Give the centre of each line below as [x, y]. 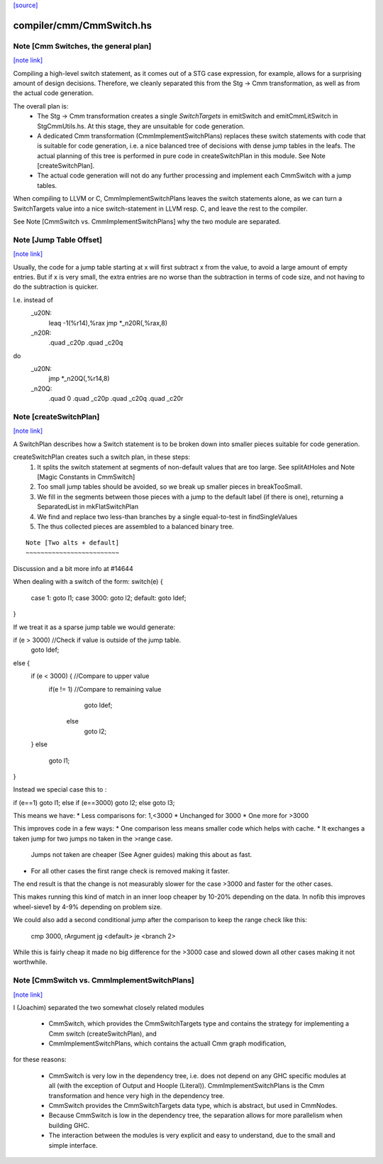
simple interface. [73, 1145]
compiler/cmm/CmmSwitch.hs [83, 25]
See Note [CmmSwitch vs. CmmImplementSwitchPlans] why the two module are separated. [147, 222]
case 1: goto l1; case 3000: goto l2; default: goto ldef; [109, 598]
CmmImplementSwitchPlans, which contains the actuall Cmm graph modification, [167, 1043]
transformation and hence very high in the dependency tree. [137, 1095]
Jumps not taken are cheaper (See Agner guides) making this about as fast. [141, 855]
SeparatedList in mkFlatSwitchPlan [88, 506]
